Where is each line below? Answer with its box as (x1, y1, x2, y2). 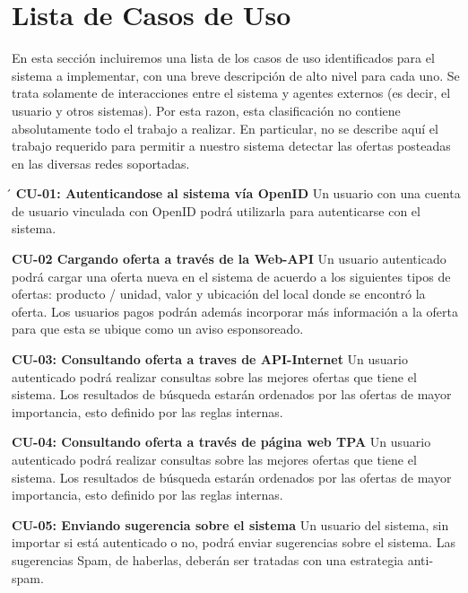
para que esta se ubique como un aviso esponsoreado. (12, 319, 304, 338)
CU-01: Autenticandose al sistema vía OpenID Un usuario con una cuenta (15, 184, 461, 203)
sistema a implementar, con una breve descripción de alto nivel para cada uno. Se (12, 65, 460, 84)
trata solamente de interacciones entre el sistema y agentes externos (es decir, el (12, 83, 451, 102)
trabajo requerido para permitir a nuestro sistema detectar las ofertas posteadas (12, 136, 451, 155)
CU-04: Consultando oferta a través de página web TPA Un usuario (12, 432, 431, 451)
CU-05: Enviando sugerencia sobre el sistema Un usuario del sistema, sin (12, 515, 449, 534)
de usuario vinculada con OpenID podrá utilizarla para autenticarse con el (12, 201, 420, 220)
